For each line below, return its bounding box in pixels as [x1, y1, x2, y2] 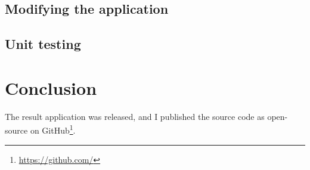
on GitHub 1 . [30, 122, 76, 136]
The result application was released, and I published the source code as [5, 110, 265, 122]
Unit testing [5, 35, 81, 53]
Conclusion [5, 75, 97, 100]
